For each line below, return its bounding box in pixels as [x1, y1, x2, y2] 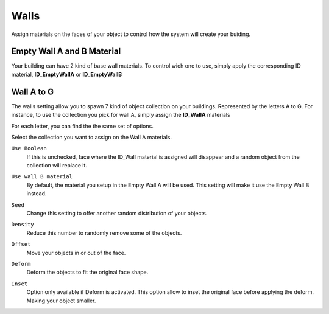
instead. [26, 190, 47, 197]
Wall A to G [11, 86, 54, 97]
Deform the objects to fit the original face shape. [26, 268, 149, 276]
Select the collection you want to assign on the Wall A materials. [11, 133, 172, 141]
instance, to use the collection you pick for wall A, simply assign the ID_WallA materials [11, 111, 231, 119]
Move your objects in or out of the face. [26, 249, 126, 256]
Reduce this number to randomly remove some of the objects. [26, 229, 182, 237]
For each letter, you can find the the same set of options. [11, 122, 154, 130]
